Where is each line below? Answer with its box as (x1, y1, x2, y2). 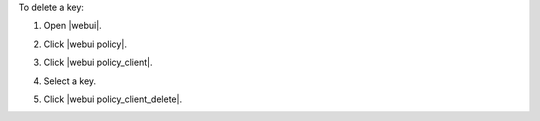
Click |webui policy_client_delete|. (43, 93, 183, 105)
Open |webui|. (43, 20, 102, 32)
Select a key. (43, 75, 97, 87)
